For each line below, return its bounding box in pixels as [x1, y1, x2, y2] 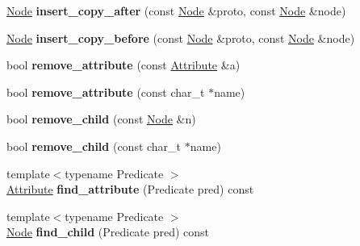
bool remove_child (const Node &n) [6, 110, 196, 127]
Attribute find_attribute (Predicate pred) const [6, 181, 254, 198]
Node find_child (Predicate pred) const [6, 223, 210, 240]
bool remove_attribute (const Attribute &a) [6, 56, 241, 73]
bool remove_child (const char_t [6, 137, 182, 154]
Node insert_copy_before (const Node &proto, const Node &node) [6, 29, 355, 46]
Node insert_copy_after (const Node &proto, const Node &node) [6, 2, 346, 19]
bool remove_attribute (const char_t [6, 83, 205, 100]
